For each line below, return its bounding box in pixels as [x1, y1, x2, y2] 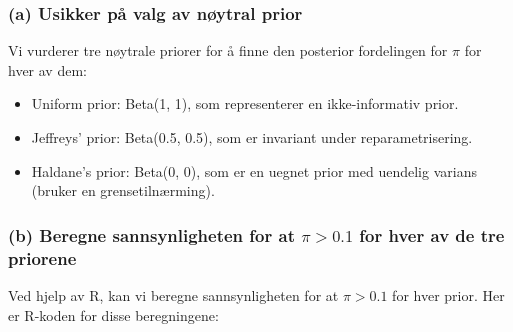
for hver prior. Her [392, 284, 505, 305]
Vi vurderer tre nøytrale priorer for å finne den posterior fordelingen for [8, 40, 448, 61]
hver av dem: [8, 59, 87, 80]
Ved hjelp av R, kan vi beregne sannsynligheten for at [8, 284, 339, 305]
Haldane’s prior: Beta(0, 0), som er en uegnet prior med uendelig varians [31, 160, 477, 181]
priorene [8, 245, 77, 270]
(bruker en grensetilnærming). [31, 180, 215, 201]
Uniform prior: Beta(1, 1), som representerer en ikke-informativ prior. [31, 93, 459, 114]
